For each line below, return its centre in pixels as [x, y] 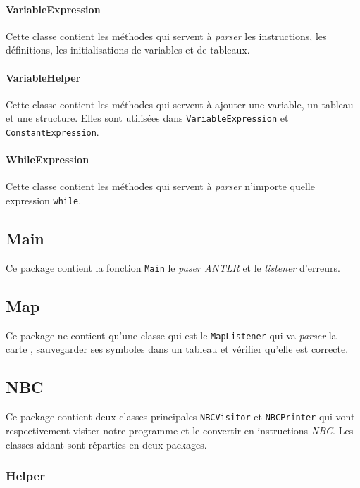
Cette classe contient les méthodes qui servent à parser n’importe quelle [160, 186]
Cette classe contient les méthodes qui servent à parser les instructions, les [166, 36]
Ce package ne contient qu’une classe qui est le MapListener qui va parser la [171, 335]
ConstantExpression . [52, 132]
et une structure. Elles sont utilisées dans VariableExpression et [147, 118]
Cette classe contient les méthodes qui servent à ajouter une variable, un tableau [180, 104]
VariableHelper [43, 77]
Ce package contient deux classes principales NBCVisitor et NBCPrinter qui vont [180, 417]
